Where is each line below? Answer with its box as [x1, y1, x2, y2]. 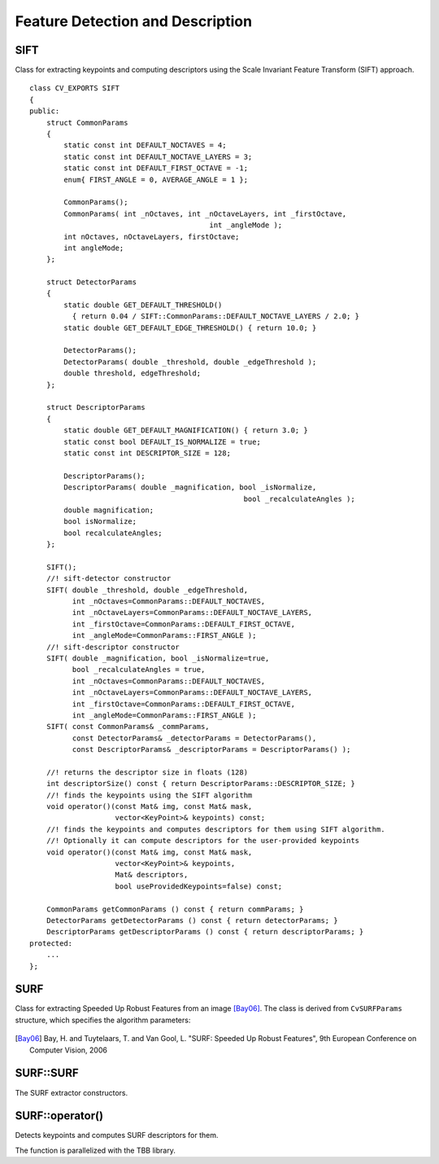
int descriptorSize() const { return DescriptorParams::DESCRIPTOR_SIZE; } [46, 779, 355, 788]
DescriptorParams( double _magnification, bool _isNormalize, [63, 483, 317, 492]
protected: [29, 938, 73, 948]
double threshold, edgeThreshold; [63, 369, 202, 378]
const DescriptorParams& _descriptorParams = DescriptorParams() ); [72, 745, 351, 754]
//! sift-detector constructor [46, 574, 172, 583]
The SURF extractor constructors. [15, 1087, 128, 1097]
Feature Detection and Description [15, 12, 252, 30]
